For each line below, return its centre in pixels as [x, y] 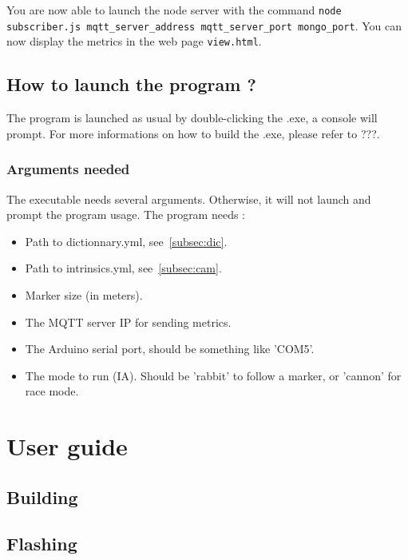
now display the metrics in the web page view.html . [134, 41]
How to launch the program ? [131, 84]
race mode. [52, 391]
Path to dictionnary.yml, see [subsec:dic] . [126, 241]
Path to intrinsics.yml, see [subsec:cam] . [123, 268]
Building [42, 496]
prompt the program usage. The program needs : [126, 214]
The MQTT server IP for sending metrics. [128, 322]
